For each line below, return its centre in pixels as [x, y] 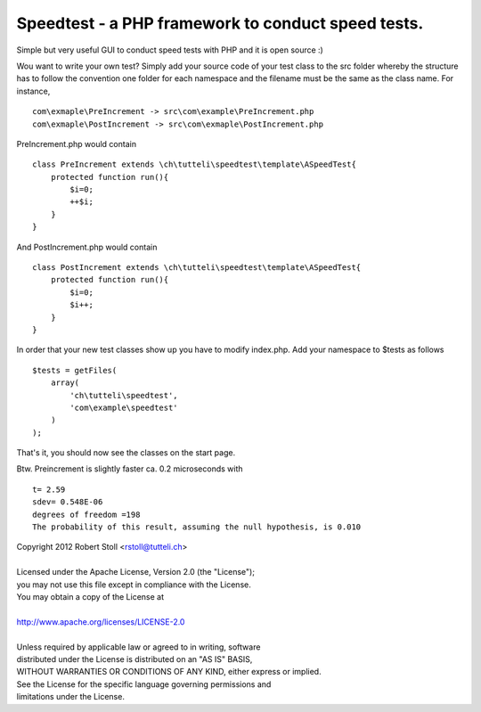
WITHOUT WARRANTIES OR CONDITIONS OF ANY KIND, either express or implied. [169, 672]
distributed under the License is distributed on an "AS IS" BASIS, [135, 659]
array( [65, 383]
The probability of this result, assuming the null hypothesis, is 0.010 [197, 527]
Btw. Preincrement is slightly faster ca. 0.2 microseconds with [130, 469]
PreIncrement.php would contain [77, 143]
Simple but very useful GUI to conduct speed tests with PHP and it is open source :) [170, 50]
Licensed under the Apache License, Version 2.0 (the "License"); [136, 572]
